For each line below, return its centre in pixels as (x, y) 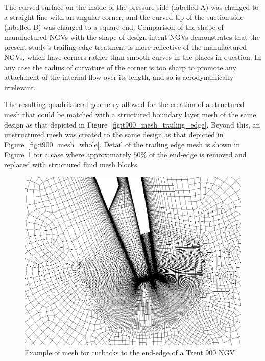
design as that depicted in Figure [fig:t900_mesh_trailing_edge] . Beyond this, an (132, 124)
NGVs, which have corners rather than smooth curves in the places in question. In (133, 57)
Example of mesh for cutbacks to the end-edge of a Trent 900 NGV (130, 352)
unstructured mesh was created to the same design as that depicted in (114, 134)
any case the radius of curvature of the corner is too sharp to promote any (120, 67)
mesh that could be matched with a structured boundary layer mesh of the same (130, 114)
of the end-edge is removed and (198, 154)
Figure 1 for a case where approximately (68, 154)
